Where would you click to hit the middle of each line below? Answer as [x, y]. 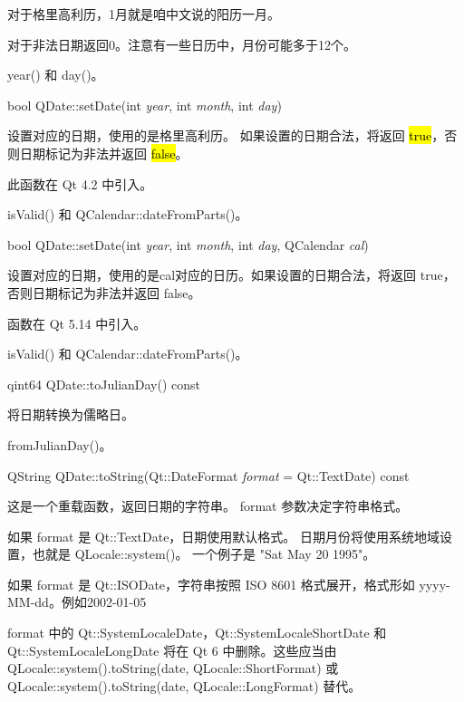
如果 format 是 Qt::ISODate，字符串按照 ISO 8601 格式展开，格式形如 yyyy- [229, 584]
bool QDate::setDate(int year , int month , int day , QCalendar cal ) [188, 244]
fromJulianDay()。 [60, 444]
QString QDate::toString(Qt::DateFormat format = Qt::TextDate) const [208, 475]
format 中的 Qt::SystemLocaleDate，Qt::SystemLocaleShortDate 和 [197, 633]
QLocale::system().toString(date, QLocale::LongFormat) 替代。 [184, 685]
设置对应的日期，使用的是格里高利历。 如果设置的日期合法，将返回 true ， [226, 135]
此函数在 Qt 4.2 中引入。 [80, 183]
